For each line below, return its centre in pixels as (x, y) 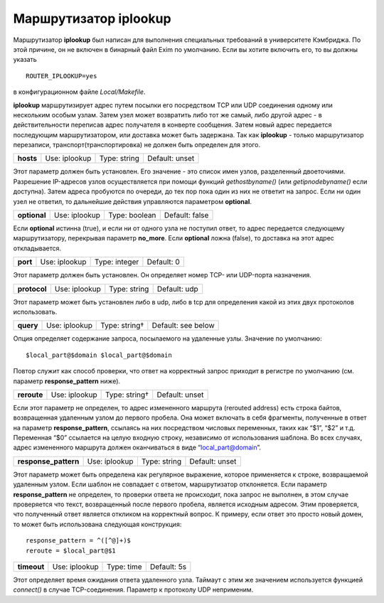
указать (25, 60)
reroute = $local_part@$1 (71, 550)
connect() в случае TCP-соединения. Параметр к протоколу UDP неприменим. (133, 589)
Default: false (186, 215)
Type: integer (117, 262)
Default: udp (177, 289)
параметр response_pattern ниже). (67, 381)
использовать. (35, 311)
